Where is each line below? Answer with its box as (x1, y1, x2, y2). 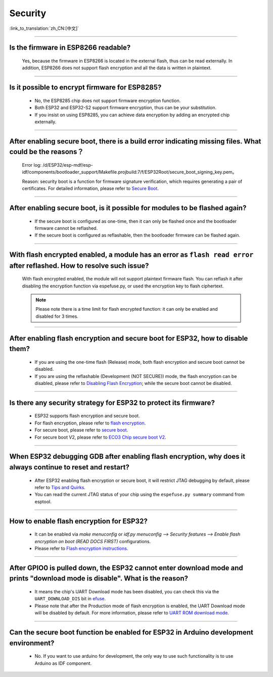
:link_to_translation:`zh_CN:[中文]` (9, 25, 79, 31)
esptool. (34, 498, 52, 505)
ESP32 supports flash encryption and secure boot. (34, 413, 140, 419)
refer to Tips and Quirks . (34, 484, 86, 490)
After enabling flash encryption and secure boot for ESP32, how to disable (9, 334, 248, 343)
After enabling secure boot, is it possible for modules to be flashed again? (9, 204, 247, 212)
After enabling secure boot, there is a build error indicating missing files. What (9, 137, 261, 146)
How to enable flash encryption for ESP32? (9, 517, 148, 525)
